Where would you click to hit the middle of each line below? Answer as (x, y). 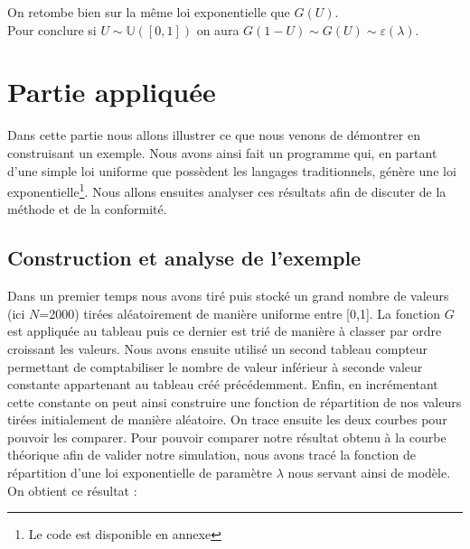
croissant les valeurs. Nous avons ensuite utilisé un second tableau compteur (218, 348)
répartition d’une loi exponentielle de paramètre (140, 473)
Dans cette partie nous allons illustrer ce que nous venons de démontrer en (214, 135)
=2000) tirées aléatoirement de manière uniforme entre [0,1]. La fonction (240, 313)
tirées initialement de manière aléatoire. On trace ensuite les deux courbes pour (227, 419)
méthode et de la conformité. (87, 209)
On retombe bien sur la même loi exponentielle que (149, 12)
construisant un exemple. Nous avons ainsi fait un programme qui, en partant (222, 152)
